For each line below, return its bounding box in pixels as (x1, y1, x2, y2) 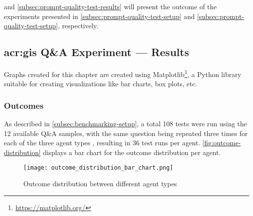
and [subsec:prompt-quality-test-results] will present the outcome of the (4, 1, 217, 11)
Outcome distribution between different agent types (23, 178, 177, 189)
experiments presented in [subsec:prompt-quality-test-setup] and (4, 11, 195, 21)
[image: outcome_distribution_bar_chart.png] (23, 164, 173, 172)
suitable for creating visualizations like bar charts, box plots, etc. (4, 79, 198, 89)
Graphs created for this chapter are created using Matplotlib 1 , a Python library (4, 67, 241, 79)
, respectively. (58, 20, 98, 31)
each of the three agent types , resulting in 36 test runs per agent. (4, 137, 200, 148)
